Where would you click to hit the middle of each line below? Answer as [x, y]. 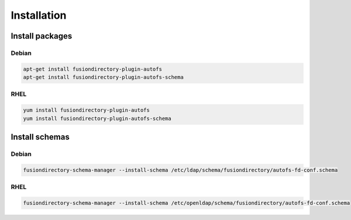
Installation [39, 15]
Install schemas [40, 137]
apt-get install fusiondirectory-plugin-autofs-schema [103, 77]
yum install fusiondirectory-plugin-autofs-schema [97, 118]
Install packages [42, 36]
